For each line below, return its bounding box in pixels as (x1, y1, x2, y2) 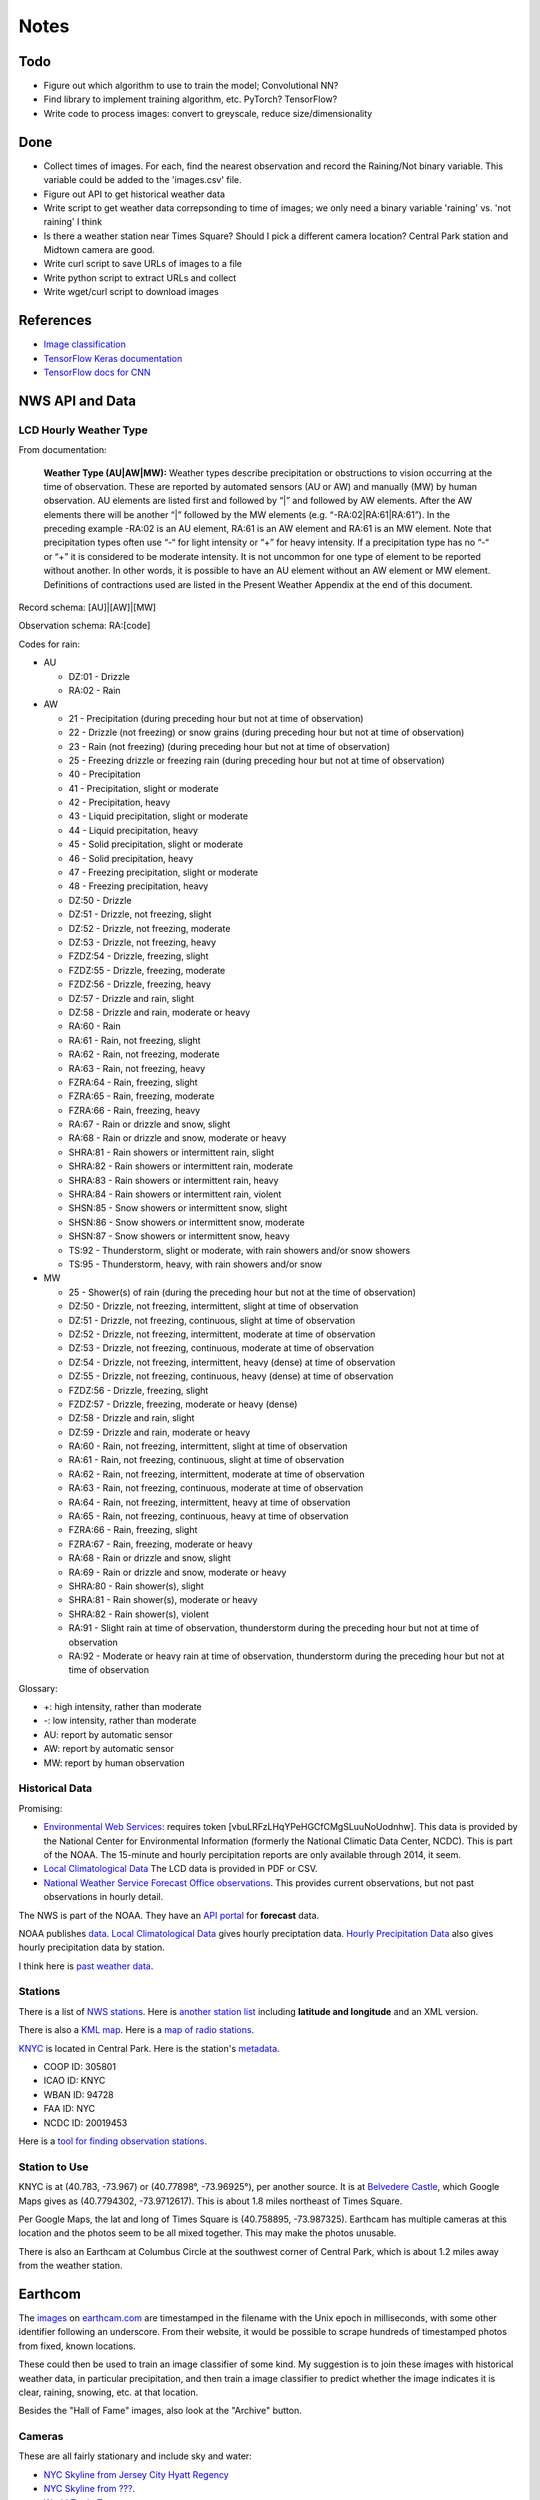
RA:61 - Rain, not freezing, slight (68, 1034, 201, 1046)
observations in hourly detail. (43, 1891, 164, 1903)
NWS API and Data (18, 392, 137, 409)
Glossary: (18, 1682, 59, 1694)
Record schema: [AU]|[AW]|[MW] (18, 601, 157, 614)
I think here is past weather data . (18, 1960, 154, 1972)
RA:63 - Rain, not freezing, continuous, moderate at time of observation (68, 1482, 364, 1494)
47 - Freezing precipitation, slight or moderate (68, 866, 259, 879)
